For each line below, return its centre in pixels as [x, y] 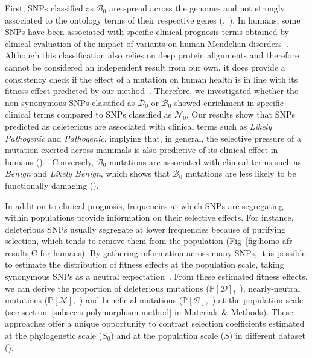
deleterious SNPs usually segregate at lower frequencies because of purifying [145, 229]
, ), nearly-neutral [267, 288]
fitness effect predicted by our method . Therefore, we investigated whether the [152, 91]
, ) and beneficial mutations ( [128, 300]
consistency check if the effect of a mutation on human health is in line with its [151, 79]
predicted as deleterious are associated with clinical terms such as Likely [138, 126]
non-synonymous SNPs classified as [70, 102]
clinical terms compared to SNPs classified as [88, 114]
